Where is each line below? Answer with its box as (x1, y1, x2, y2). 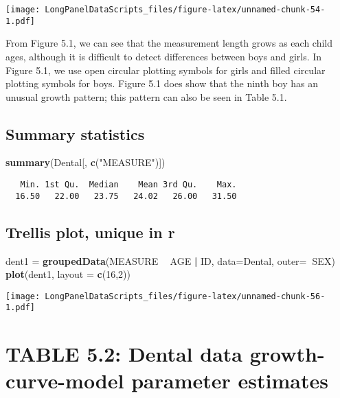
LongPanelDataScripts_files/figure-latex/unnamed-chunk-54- (45, 5, 326, 14)
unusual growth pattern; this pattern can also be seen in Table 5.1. (5, 89, 287, 104)
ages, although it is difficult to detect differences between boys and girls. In (5, 49, 322, 63)
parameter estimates (131, 366, 328, 395)
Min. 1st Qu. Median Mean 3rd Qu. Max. (20, 180, 237, 190)
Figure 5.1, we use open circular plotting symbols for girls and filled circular (5, 62, 326, 77)
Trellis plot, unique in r (5, 221, 175, 242)
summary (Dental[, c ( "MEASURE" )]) (5, 155, 166, 169)
